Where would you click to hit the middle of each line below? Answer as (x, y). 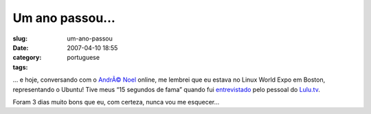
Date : (21, 47)
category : (27, 58)
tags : (20, 67)
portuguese (83, 58)
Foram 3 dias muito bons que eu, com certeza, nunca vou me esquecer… (116, 102)
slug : (20, 38)
